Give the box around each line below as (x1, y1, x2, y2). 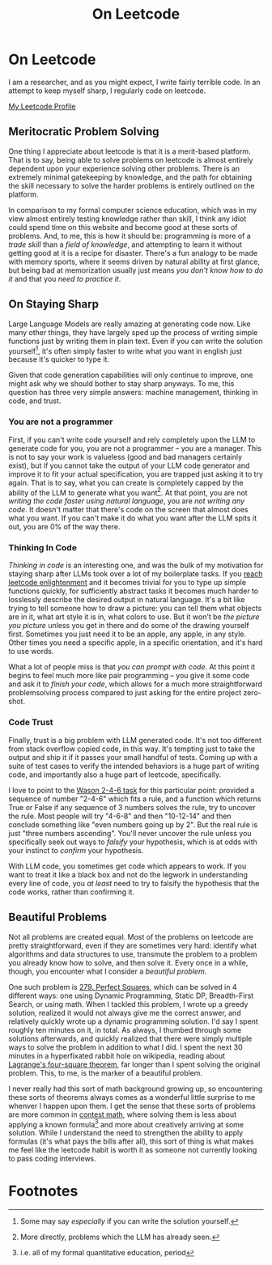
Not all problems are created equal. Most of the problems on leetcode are (8, 932, 253, 941)
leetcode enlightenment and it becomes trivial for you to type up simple (8, 578, 247, 588)
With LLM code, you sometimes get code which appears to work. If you (8, 861, 247, 871)
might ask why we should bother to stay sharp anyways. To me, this (8, 379, 235, 388)
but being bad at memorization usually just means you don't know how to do (8, 265, 264, 275)
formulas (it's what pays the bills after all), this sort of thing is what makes (8, 1136, 254, 1146)
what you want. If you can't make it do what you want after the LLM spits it (8, 513, 257, 523)
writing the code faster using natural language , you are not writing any (8, 496, 245, 506)
